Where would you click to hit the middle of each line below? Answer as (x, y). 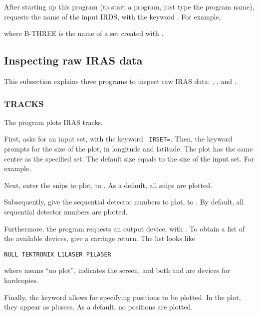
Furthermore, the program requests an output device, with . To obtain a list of (125, 228)
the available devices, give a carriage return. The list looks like (100, 238)
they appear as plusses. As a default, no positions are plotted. (99, 307)
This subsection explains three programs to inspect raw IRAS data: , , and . (120, 81)
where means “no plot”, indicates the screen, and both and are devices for (117, 270)
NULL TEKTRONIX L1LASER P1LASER (58, 254)
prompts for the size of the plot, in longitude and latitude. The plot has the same (129, 149)
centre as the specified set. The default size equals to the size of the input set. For (129, 158)
